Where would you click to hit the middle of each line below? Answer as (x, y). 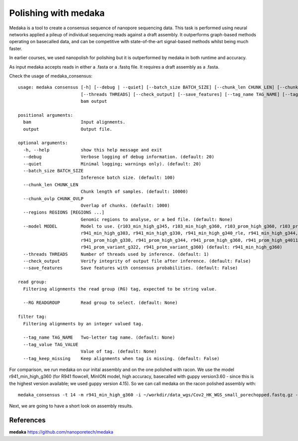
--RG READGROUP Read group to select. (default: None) (101, 303)
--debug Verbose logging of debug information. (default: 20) (119, 157)
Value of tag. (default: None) (119, 352)
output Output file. (68, 129)
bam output (94, 101)
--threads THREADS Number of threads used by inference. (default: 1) (116, 254)
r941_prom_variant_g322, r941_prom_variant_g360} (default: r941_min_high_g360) (182, 247)
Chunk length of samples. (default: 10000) (134, 192)
